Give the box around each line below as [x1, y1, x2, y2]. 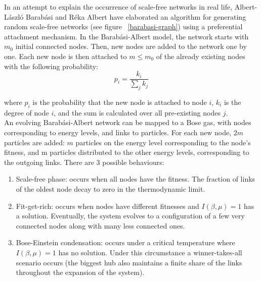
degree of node [4, 107, 49, 118]
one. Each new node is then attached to [4, 50, 127, 61]
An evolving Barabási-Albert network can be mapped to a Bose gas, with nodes [4, 117, 251, 128]
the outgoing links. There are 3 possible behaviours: [4, 156, 164, 167]
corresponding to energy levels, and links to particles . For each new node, [4, 127, 232, 137]
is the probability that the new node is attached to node [32, 97, 207, 107]
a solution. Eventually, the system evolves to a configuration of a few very [16, 210, 245, 221]
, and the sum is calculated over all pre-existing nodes [54, 107, 221, 118]
